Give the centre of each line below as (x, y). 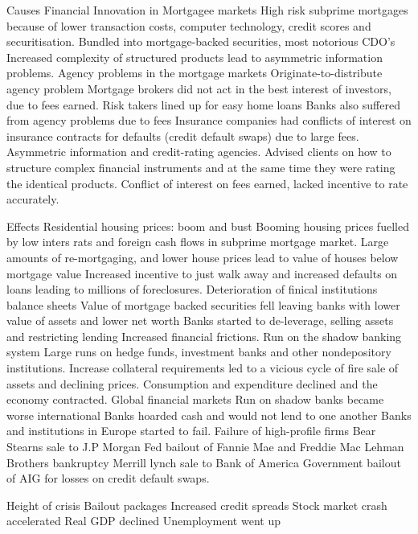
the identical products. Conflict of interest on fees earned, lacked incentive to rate (207, 183)
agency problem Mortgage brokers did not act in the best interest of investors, (199, 88)
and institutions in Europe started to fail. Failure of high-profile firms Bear (191, 431)
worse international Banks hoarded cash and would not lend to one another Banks (209, 415)
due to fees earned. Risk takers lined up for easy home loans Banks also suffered (203, 104)
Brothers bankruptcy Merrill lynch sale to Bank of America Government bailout (204, 462)
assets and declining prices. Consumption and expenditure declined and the (192, 383)
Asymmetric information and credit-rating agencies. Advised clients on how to (199, 152)
